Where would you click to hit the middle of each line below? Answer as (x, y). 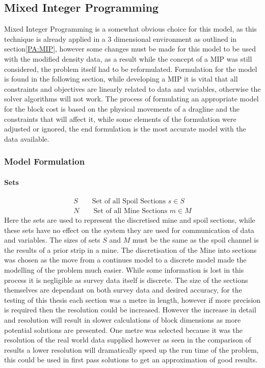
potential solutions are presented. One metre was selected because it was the (124, 330)
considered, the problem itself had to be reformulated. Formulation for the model (131, 69)
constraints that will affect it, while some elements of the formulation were (120, 119)
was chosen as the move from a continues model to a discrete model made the (125, 260)
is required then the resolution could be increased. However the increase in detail (130, 310)
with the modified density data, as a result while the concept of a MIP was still (128, 58)
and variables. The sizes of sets (52, 240)
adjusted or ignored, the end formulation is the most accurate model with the (125, 129)
